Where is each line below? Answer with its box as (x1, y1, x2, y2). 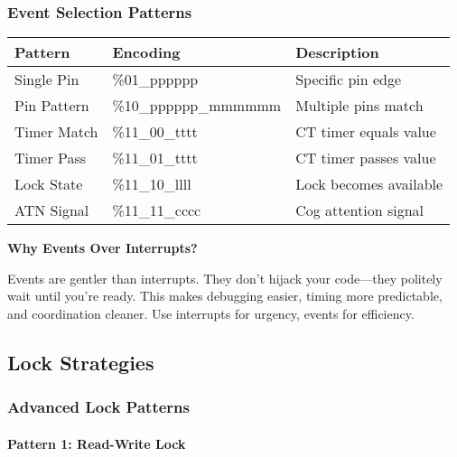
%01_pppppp (112, 69, 199, 90)
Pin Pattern (14, 95, 89, 117)
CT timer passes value (295, 147, 436, 169)
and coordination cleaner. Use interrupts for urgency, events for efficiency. (7, 304, 415, 322)
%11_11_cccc (112, 200, 201, 221)
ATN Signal (14, 200, 89, 221)
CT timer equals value (295, 121, 436, 143)
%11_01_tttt (112, 147, 198, 169)
